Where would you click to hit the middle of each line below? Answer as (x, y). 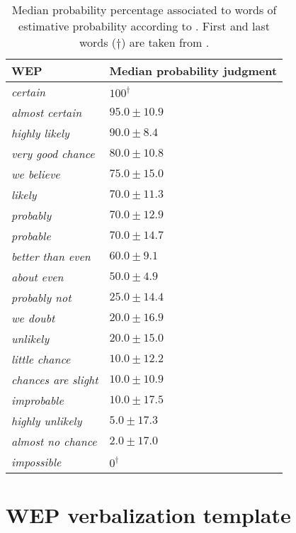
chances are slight (55, 380)
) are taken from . (165, 42)
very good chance (53, 153)
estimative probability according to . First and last (144, 26)
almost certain (47, 112)
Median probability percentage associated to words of (144, 10)
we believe (36, 174)
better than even (51, 256)
